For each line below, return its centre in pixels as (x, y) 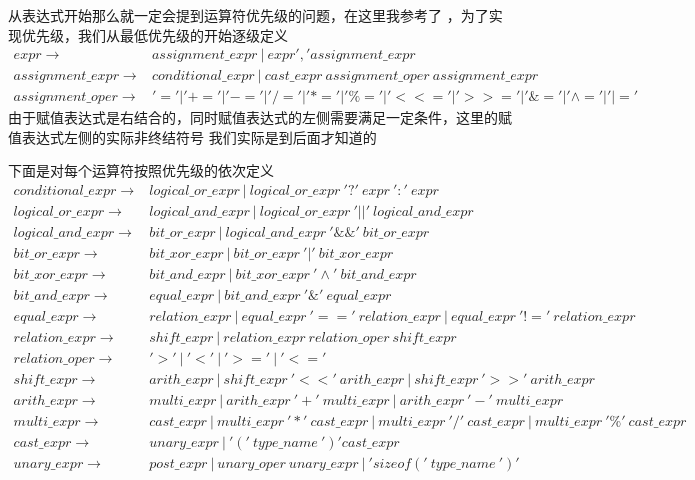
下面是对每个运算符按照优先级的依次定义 (141, 170)
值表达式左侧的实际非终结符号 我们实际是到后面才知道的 (192, 136)
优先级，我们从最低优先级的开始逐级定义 (154, 34)
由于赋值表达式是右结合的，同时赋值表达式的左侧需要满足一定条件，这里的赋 (260, 117)
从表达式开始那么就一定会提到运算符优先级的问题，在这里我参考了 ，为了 (248, 15)
